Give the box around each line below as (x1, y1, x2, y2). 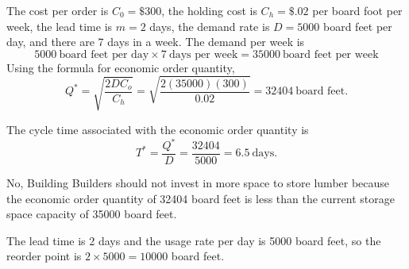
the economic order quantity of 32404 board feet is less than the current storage (6, 190, 395, 206)
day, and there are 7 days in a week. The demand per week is (6, 33, 305, 50)
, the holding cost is (161, 2, 257, 18)
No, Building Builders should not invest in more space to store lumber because (6, 175, 390, 191)
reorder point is (6, 248, 82, 264)
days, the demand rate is (149, 17, 270, 34)
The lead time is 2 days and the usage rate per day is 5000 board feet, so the (6, 232, 381, 248)
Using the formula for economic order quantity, (6, 59, 235, 75)
